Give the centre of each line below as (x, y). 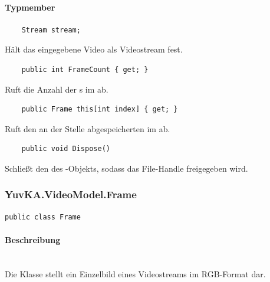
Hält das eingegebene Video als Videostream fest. (94, 49)
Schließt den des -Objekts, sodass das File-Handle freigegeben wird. (126, 168)
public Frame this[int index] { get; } (100, 109)
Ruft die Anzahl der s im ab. (57, 89)
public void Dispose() (66, 149)
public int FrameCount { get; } (85, 69)
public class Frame (43, 217)
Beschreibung (33, 239)
